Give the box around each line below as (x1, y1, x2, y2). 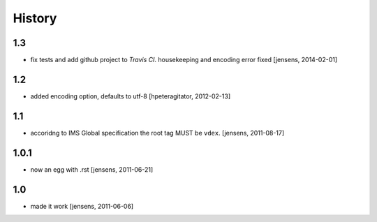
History (13, 10, 57, 26)
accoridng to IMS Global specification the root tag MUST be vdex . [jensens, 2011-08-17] (30, 128, 285, 137)
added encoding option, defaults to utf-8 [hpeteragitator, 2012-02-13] (30, 91, 231, 101)
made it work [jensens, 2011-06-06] (30, 202, 134, 210)
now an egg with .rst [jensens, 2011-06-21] (30, 165, 154, 174)
